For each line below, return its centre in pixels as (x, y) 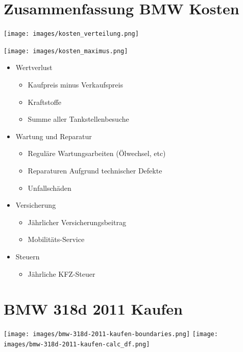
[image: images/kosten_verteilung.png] (71, 34)
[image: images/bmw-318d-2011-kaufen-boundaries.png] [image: (111, 334)
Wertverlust (34, 67)
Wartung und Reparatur (54, 136)
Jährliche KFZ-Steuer (62, 273)
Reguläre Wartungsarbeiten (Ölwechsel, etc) (97, 153)
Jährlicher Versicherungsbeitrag (77, 222)
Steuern (28, 256)
